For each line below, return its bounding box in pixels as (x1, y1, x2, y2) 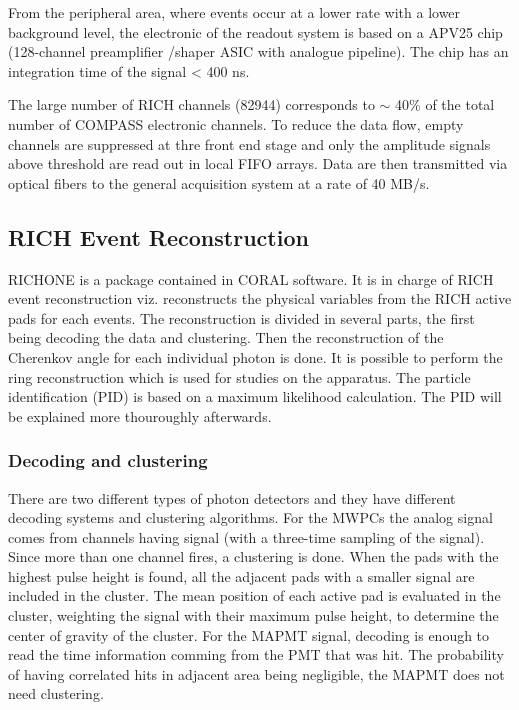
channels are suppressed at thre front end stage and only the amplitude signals (8, 133, 491, 154)
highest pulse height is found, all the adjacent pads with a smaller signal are (8, 565, 475, 586)
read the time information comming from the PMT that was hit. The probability (8, 644, 504, 665)
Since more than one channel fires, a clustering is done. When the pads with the (8, 546, 499, 567)
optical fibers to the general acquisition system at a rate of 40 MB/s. (8, 172, 430, 193)
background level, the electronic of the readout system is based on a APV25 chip (8, 21, 503, 42)
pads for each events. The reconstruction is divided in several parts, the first (8, 307, 475, 328)
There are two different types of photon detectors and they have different (8, 487, 456, 508)
